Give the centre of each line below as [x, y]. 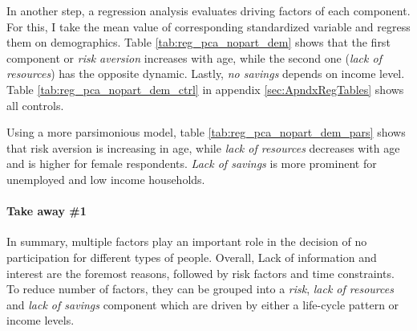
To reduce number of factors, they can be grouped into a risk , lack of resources [200, 289]
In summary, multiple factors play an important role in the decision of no [187, 241]
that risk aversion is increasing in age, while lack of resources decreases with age [203, 147]
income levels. [40, 320]
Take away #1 [47, 211]
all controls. [35, 105]
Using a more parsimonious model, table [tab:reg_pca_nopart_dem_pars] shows [206, 132]
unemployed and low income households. [106, 179]
